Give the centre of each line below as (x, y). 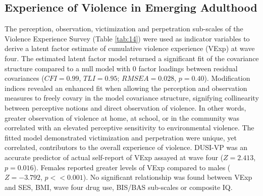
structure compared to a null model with (68, 68)
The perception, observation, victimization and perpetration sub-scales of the (124, 29)
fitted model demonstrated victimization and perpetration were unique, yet (121, 137)
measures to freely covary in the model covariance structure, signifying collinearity (132, 98)
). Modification (227, 78)
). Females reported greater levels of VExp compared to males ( (132, 167)
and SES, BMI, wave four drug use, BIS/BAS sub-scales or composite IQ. (119, 187)
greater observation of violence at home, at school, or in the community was (122, 117)
